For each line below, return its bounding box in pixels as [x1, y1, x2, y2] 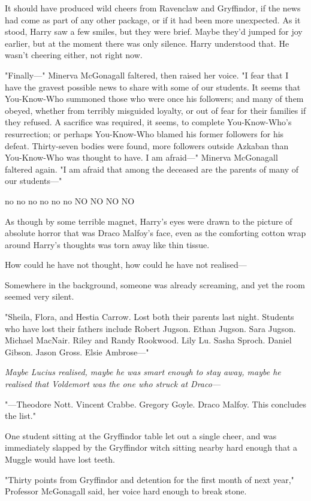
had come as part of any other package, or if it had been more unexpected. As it [5, 13, 301, 26]
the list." [5, 409, 36, 422]
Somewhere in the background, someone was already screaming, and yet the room [5, 278, 305, 291]
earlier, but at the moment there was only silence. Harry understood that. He [5, 37, 289, 49]
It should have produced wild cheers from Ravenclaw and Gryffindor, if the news [5, 2, 301, 14]
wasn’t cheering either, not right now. [5, 49, 143, 61]
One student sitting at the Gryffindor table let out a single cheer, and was [5, 429, 277, 442]
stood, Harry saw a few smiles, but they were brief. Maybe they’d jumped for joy [5, 25, 303, 38]
